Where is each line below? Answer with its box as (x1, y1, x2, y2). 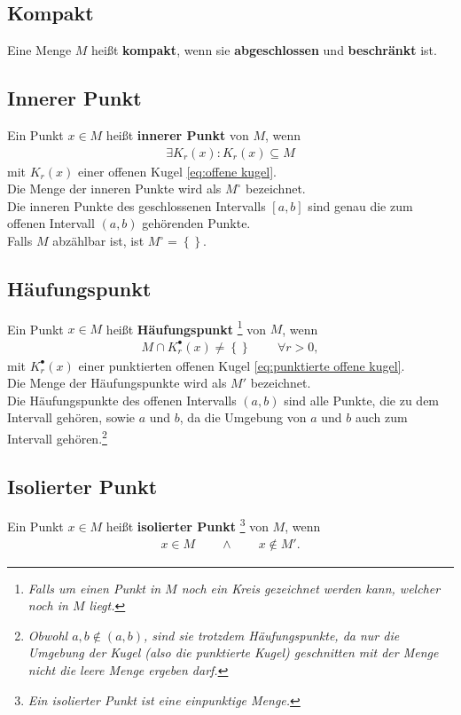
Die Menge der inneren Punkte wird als (7, 179, 222, 198)
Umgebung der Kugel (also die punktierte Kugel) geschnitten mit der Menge (27, 643, 439, 662)
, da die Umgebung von (179, 408, 307, 427)
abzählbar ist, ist (52, 232, 145, 249)
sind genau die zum (308, 196, 413, 215)
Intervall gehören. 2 (7, 426, 107, 447)
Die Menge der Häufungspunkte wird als (7, 373, 227, 392)
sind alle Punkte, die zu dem (284, 390, 440, 409)
